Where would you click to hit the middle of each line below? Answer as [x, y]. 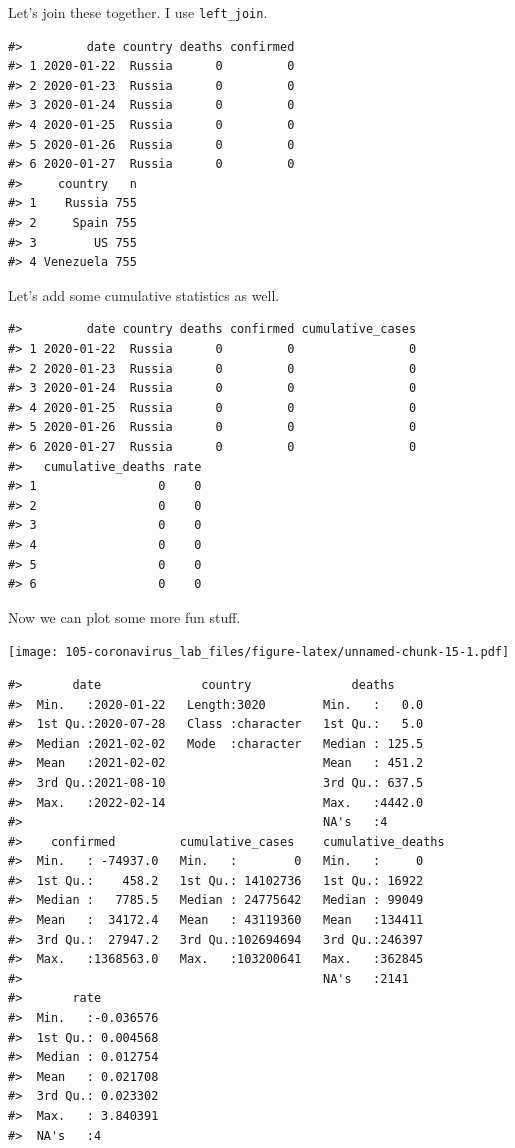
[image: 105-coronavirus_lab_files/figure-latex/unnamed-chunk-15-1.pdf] [259, 652]
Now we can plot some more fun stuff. [124, 616]
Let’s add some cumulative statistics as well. [144, 294]
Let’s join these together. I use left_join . [138, 12]
